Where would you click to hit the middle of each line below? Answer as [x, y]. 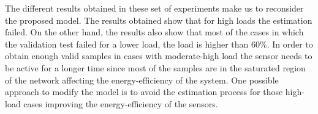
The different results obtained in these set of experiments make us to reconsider [154, 8]
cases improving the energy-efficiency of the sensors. [121, 103]
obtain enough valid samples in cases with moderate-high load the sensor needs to [159, 56]
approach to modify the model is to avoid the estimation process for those [144, 92]
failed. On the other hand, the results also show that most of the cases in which [154, 32]
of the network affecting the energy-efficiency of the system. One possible [142, 80]
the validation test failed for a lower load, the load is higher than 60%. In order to [159, 44]
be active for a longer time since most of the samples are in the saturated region [155, 67]
